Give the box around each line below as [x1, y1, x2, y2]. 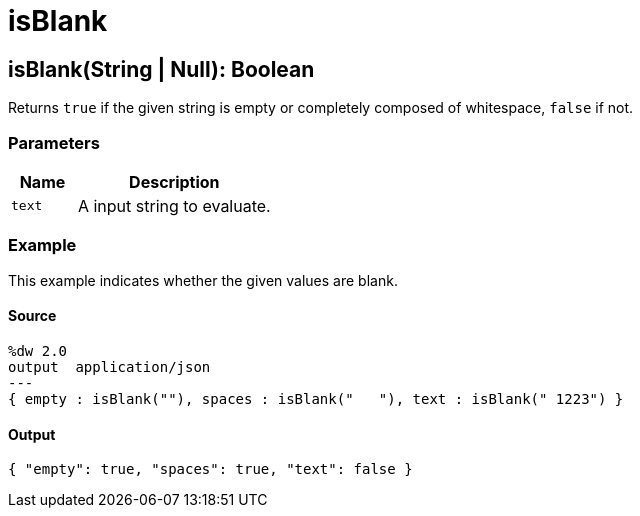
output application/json [8, 358, 211, 375]
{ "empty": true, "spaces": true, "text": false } [8, 461, 413, 478]
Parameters [8, 132, 100, 153]
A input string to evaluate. [77, 195, 271, 216]
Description [129, 171, 220, 192]
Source [8, 307, 57, 325]
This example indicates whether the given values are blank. [8, 271, 398, 289]
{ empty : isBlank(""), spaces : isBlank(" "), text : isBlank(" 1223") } [8, 390, 624, 407]
